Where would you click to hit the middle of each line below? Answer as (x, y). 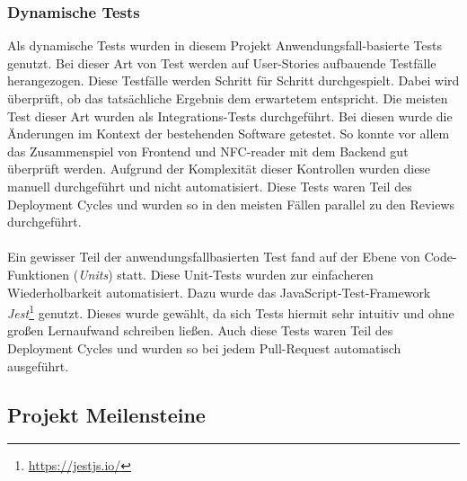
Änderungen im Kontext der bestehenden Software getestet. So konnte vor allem (229, 134)
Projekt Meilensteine (106, 414)
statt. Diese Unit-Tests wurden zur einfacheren (245, 274)
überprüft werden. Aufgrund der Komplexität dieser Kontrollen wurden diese (219, 169)
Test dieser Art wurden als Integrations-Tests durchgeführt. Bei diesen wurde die (230, 116)
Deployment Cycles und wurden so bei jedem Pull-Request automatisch (204, 347)
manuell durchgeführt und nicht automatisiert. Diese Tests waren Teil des (210, 186)
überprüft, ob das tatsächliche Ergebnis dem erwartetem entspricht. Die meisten (228, 98)
